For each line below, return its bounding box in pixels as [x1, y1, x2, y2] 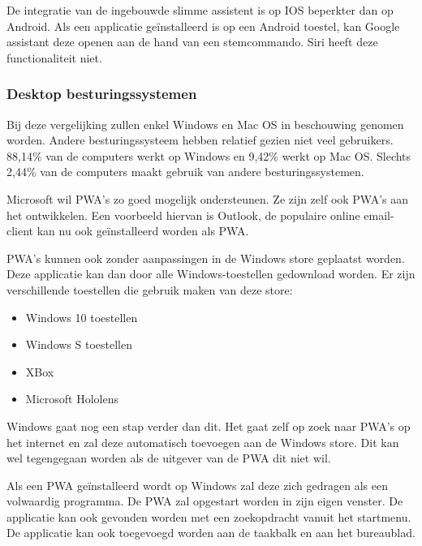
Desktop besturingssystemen [6, 84, 197, 104]
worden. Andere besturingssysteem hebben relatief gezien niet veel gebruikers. [6, 131, 394, 148]
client [6, 222, 34, 239]
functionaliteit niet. [6, 49, 102, 66]
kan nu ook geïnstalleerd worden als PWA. [37, 222, 249, 239]
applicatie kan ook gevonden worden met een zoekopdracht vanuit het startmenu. [6, 508, 411, 525]
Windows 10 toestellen [25, 308, 138, 325]
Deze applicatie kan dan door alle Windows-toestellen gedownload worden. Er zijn [6, 265, 416, 282]
